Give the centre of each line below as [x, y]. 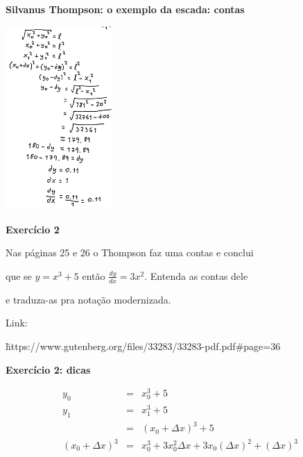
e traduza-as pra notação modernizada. [88, 299]
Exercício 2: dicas [48, 369]
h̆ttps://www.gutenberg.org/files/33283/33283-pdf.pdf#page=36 [143, 346]
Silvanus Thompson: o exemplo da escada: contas [125, 9]
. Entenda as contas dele [196, 275]
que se [19, 275]
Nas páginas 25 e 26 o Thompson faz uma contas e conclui [130, 252]
